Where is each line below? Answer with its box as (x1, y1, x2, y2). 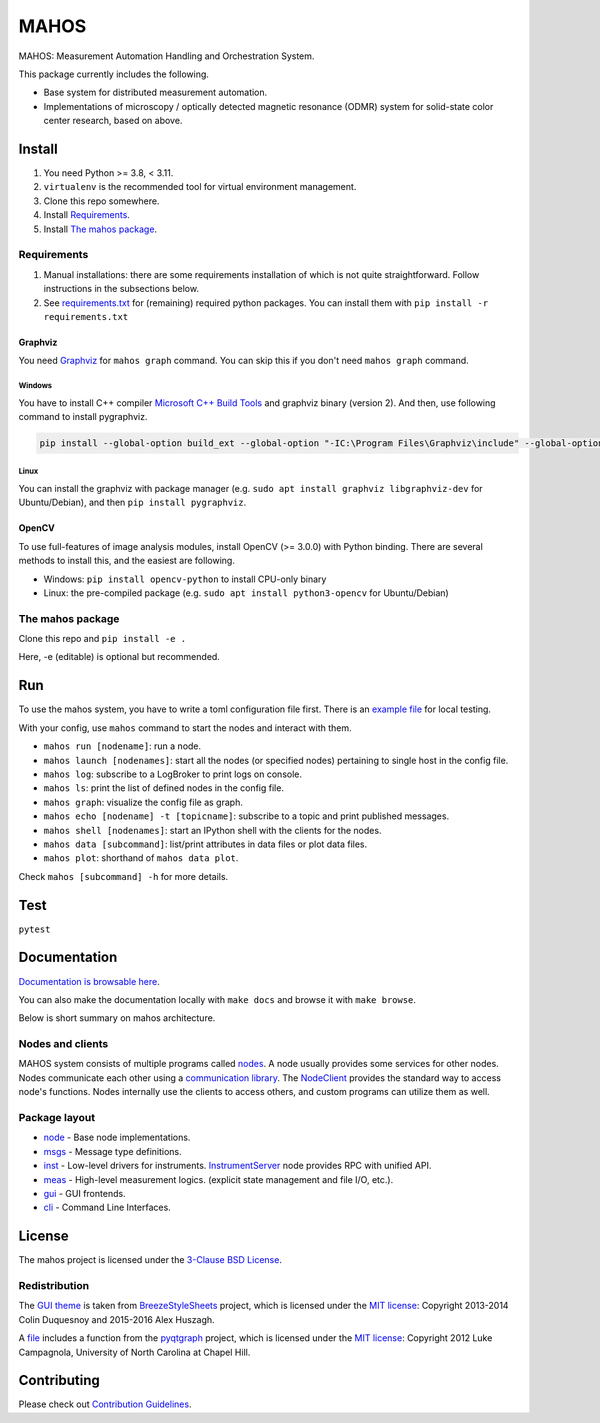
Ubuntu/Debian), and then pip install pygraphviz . (18, 496, 247, 509)
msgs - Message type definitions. (43, 1145, 182, 1157)
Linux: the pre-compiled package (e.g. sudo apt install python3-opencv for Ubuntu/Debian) (43, 586, 449, 599)
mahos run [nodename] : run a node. (43, 740, 202, 752)
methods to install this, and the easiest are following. (18, 555, 235, 567)
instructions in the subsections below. (43, 283, 200, 295)
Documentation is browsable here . (18, 975, 160, 987)
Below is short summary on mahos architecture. (18, 1012, 216, 1024)
